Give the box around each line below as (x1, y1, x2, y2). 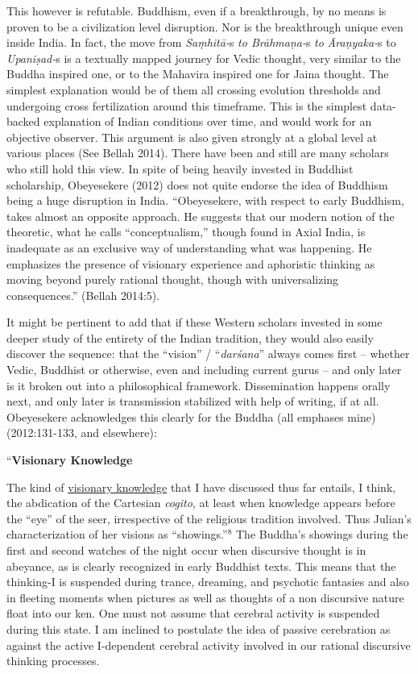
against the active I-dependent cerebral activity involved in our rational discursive (6, 636, 411, 653)
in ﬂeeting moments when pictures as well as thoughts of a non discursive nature (6, 589, 404, 605)
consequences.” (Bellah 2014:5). (6, 286, 160, 303)
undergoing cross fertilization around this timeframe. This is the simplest (6, 97, 367, 114)
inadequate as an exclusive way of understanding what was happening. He (6, 239, 372, 256)
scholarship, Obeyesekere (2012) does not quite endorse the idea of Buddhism (6, 176, 388, 193)
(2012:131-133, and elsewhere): (6, 424, 157, 441)
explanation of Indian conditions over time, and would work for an (43, 113, 372, 130)
